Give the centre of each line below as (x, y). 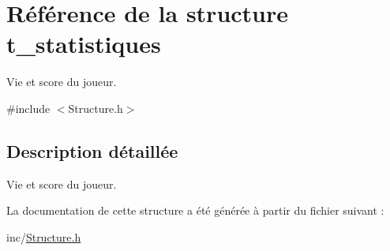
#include (28, 108)
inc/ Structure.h (44, 236)
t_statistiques (84, 44)
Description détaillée (92, 150)
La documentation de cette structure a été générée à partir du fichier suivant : (195, 210)
